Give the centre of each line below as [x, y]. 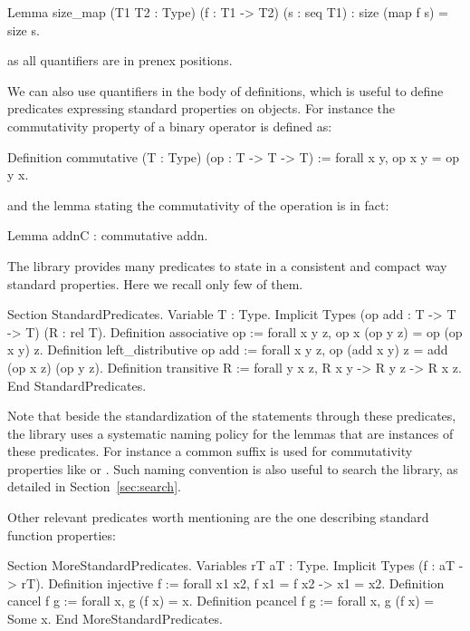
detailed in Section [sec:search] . [94, 486]
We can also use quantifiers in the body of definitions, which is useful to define [225, 90]
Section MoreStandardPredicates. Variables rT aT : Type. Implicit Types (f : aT [231, 565]
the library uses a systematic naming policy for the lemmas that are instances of [230, 433]
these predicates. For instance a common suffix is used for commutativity [210, 451]
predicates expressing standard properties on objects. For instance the [201, 108]
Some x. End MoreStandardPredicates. [115, 619]
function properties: [62, 534]
